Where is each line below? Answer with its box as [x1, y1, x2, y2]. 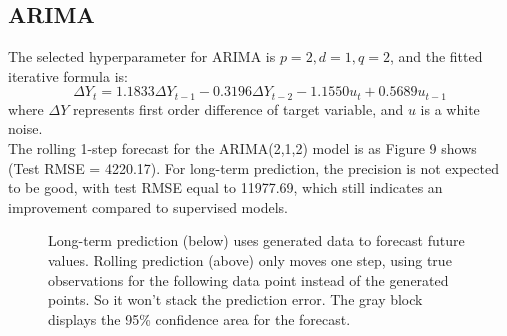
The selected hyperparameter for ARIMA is [8, 46, 276, 67]
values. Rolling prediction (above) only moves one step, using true [48, 250, 452, 270]
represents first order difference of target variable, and [72, 98, 404, 119]
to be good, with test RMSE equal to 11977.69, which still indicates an [8, 177, 443, 198]
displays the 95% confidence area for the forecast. [48, 308, 351, 329]
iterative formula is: [8, 65, 128, 86]
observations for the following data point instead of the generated [48, 269, 449, 290]
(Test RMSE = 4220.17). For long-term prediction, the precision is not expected [8, 157, 499, 178]
